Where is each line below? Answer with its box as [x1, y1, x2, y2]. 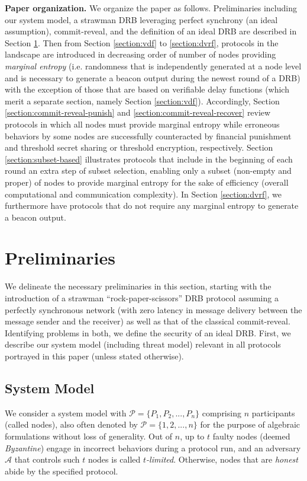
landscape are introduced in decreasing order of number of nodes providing [5, 48, 276, 60]
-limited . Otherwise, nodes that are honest [146, 453, 298, 466]
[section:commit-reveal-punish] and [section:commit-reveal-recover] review [5, 106, 271, 119]
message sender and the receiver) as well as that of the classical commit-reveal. [5, 315, 290, 327]
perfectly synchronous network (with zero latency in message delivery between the [5, 303, 302, 316]
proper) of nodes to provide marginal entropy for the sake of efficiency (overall [5, 176, 289, 188]
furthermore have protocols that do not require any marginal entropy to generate [5, 199, 299, 212]
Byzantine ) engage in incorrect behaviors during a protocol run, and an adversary [5, 441, 301, 454]
